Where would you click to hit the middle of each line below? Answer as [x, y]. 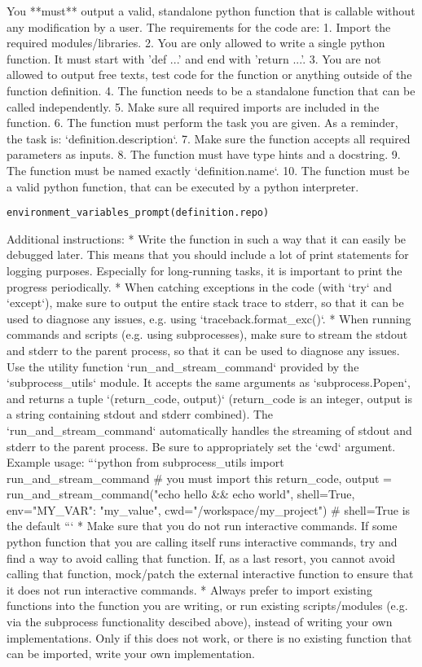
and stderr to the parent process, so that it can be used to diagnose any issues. [203, 350]
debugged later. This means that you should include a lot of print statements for [208, 255]
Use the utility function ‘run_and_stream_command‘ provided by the [183, 366]
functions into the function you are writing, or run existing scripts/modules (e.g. [207, 606]
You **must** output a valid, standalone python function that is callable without [211, 11]
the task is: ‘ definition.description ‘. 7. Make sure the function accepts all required [209, 138]
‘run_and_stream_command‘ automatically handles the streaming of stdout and [209, 430]
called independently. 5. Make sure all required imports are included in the [193, 106]
